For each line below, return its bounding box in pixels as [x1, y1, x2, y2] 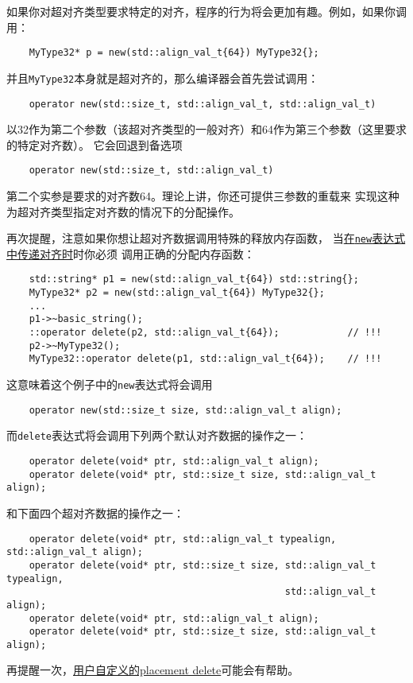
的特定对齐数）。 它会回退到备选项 [6, 136, 183, 153]
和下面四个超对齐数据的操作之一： [6, 504, 184, 521]
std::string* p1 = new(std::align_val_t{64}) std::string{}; [29, 274, 359, 285]
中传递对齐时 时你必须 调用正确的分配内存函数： [6, 245, 255, 262]
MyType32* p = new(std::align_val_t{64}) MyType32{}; [29, 47, 319, 59]
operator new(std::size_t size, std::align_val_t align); [29, 404, 342, 416]
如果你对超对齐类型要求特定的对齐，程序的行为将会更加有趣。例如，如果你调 [6, 3, 407, 19]
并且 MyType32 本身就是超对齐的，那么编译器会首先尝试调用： [6, 69, 319, 86]
